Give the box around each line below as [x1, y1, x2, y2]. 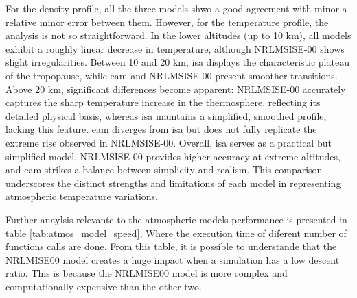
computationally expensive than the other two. [5, 279, 202, 293]
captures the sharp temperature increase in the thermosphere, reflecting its [5, 95, 321, 110]
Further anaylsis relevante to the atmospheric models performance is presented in [5, 212, 347, 226]
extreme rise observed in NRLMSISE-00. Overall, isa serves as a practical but [5, 135, 332, 149]
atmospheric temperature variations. [5, 189, 158, 203]
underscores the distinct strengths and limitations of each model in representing [5, 175, 341, 190]
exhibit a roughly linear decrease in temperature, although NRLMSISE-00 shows [5, 41, 345, 55]
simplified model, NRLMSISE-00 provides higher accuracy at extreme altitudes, [5, 149, 341, 163]
